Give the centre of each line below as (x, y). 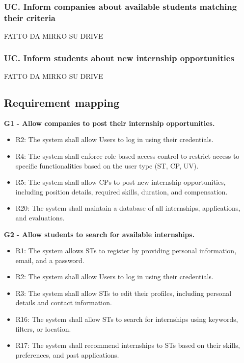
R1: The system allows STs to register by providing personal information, (126, 251)
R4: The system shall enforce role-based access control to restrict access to (127, 156)
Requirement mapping (62, 102)
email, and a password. (50, 260)
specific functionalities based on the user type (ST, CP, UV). (107, 165)
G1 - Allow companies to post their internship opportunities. (109, 123)
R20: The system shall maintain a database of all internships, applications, (128, 208)
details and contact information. (64, 302)
